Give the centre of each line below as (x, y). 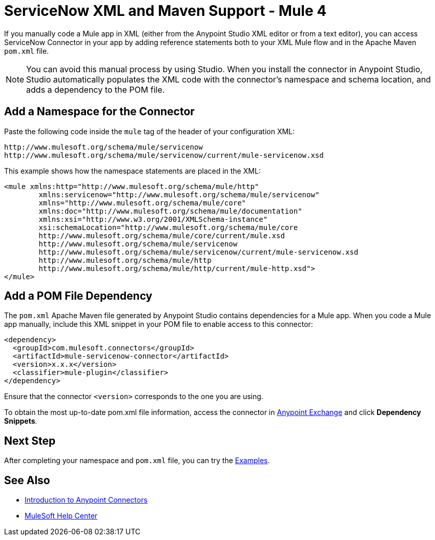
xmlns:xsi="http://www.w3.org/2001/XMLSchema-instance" (153, 219)
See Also (27, 480)
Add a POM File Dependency (78, 296)
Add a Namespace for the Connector (99, 112)
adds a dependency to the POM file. (96, 89)
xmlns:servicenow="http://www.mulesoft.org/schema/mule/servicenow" (179, 194)
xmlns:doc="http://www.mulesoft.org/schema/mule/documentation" (170, 211)
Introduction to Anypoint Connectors (86, 500)
